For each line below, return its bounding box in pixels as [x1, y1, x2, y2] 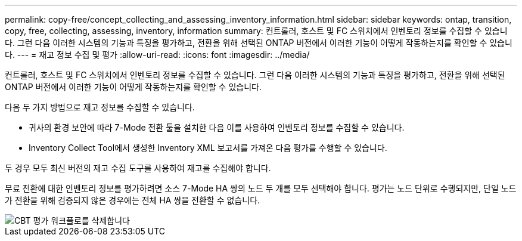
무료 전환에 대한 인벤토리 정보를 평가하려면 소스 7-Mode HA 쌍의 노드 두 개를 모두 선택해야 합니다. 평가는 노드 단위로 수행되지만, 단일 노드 [5, 183, 517, 193]
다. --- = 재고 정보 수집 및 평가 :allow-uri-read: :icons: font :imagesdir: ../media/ [5, 50, 310, 60]
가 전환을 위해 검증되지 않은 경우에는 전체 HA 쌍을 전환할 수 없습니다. [5, 195, 260, 205]
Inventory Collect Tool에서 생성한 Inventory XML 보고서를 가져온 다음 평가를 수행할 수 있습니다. [29, 143, 387, 153]
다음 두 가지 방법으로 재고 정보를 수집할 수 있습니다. [5, 102, 195, 112]
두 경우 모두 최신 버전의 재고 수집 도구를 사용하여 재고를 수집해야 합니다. [5, 163, 271, 173]
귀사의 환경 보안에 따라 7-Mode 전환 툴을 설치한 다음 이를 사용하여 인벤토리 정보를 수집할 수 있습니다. [29, 122, 405, 132]
